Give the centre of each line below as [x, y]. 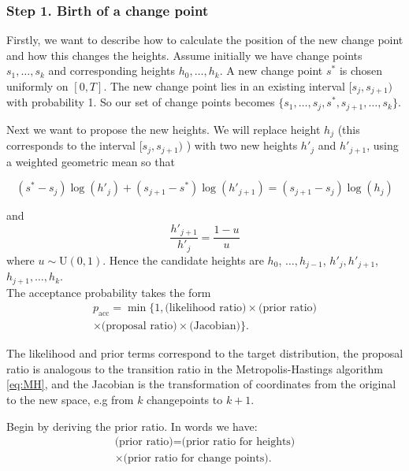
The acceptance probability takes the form [109, 292]
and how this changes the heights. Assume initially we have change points [184, 55]
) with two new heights [242, 145]
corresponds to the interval [71, 145]
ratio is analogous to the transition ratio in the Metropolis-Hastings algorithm [195, 368]
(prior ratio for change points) [196, 459]
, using [383, 145]
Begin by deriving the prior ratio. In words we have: [132, 426]
